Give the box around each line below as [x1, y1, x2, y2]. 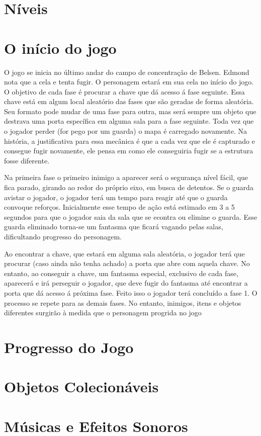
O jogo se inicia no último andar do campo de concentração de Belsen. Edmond [4, 66, 249, 77]
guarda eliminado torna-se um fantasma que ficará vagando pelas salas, [4, 221, 223, 232]
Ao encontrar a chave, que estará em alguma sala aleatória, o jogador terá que [4, 248, 245, 258]
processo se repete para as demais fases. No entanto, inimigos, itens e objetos [4, 297, 241, 308]
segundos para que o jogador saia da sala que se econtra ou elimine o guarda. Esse [4, 211, 257, 222]
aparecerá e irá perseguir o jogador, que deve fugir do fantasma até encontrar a [4, 278, 248, 288]
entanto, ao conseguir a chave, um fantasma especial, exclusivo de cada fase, [4, 268, 238, 278]
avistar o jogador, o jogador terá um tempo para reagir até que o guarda [4, 192, 228, 202]
